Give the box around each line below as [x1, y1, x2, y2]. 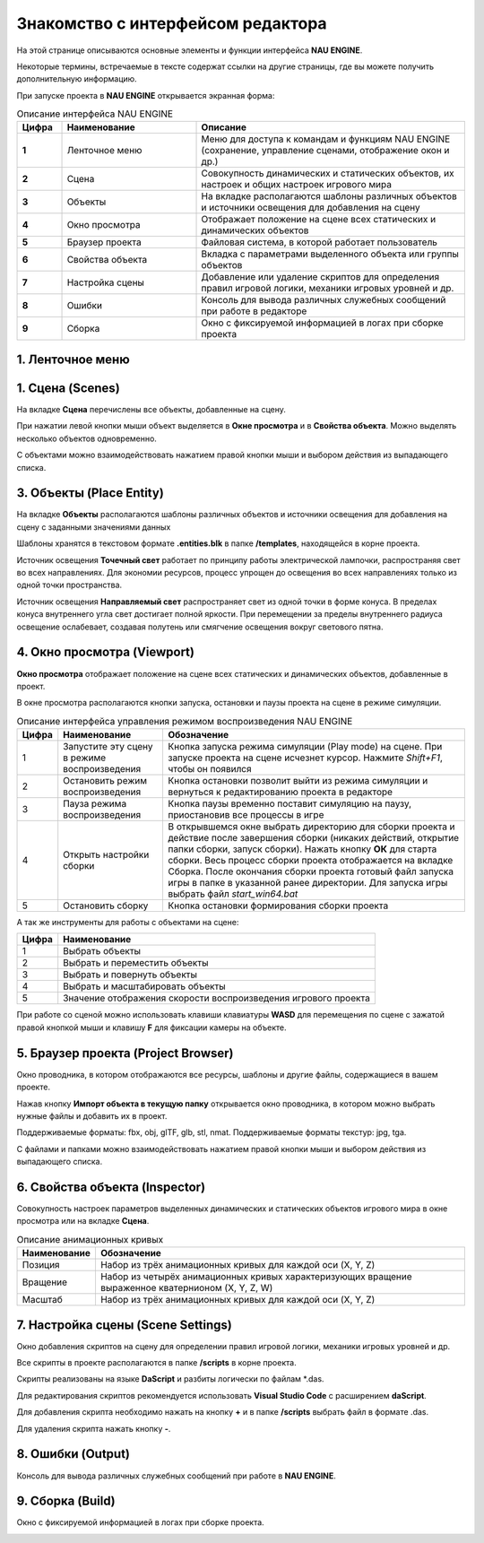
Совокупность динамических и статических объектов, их [201, 167, 454, 179]
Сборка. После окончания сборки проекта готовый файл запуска [167, 865, 454, 878]
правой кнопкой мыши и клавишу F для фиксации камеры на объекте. [16, 1022, 287, 1033]
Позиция [22, 1259, 60, 1271]
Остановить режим [63, 775, 148, 787]
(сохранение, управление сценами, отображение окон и [201, 144, 450, 157]
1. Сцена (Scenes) [16, 380, 120, 395]
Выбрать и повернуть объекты [63, 968, 197, 981]
